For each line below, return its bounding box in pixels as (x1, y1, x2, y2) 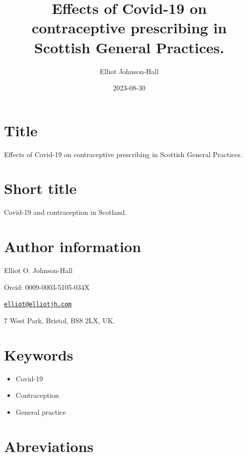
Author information (4, 236, 141, 257)
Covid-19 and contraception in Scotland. (4, 207, 127, 217)
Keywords (4, 344, 74, 365)
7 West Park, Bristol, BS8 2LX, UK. (4, 315, 115, 325)
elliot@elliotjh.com (4, 301, 72, 308)
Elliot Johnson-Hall (99, 66, 159, 76)
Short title (4, 178, 77, 198)
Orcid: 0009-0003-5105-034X (4, 281, 90, 292)
